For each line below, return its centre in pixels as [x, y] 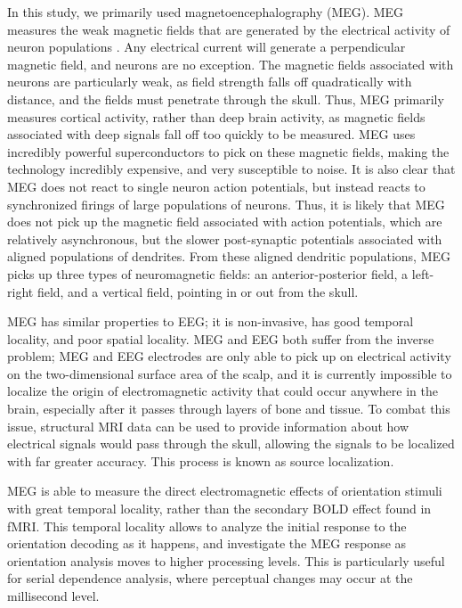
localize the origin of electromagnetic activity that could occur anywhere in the [223, 391]
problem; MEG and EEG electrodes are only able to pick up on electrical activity [229, 356]
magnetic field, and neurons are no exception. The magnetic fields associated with [231, 64]
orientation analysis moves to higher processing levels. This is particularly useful [226, 560]
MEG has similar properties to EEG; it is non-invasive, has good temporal [211, 321]
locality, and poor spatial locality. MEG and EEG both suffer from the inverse [221, 338]
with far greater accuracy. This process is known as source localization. [201, 460]
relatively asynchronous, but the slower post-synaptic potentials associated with [225, 238]
